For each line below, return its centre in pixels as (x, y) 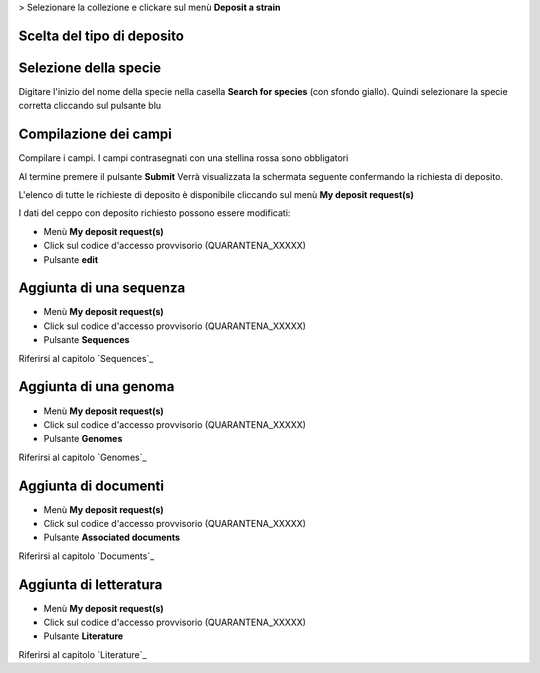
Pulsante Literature (83, 636)
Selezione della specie (90, 67)
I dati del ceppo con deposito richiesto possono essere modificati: (154, 213)
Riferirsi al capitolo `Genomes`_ (82, 457)
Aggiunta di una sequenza (102, 288)
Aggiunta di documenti (91, 485)
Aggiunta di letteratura (90, 584)
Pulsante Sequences (86, 340)
